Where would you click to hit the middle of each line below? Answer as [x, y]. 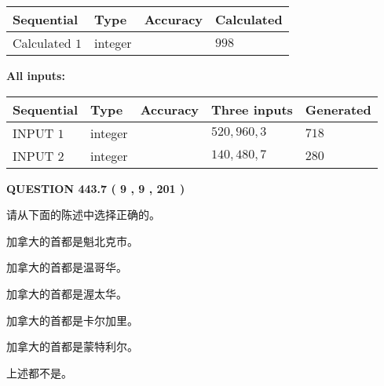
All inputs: [36, 75]
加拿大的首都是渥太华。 [67, 293]
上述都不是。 [39, 372]
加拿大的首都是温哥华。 [67, 267]
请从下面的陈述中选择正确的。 [83, 215]
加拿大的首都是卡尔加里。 [72, 320]
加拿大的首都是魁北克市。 [72, 240]
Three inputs [252, 109]
